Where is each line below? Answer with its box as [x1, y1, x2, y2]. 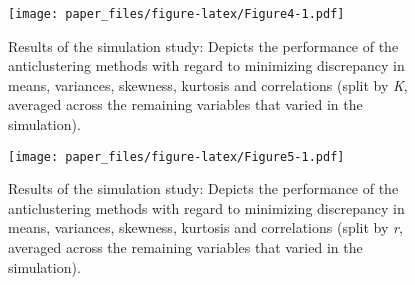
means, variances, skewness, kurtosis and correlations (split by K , [8, 74, 408, 95]
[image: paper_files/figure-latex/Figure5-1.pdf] [8, 149, 345, 164]
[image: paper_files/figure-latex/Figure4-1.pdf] [8, 7, 345, 21]
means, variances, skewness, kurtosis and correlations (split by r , [8, 217, 403, 238]
